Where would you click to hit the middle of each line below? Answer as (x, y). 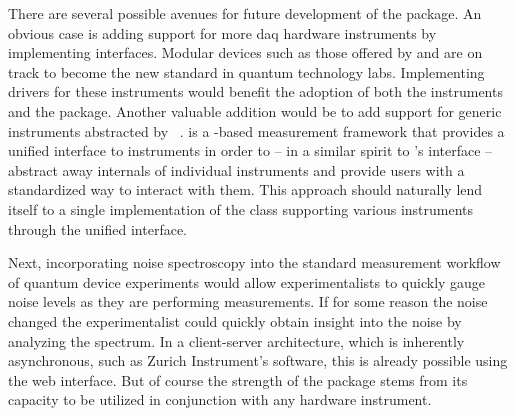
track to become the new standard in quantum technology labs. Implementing (246, 71)
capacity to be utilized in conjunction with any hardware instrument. (220, 399)
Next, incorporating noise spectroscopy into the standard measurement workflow (254, 262)
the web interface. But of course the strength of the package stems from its (238, 379)
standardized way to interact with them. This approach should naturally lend (245, 189)
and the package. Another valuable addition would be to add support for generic (255, 110)
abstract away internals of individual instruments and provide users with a (236, 169)
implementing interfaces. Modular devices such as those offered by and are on (245, 52)
